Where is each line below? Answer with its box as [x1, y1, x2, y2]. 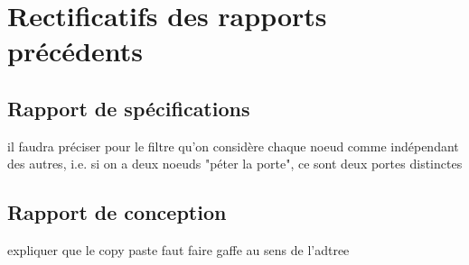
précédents [7, 32, 143, 69]
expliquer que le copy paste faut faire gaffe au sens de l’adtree [7, 241, 350, 260]
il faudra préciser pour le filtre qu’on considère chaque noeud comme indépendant [7, 136, 459, 155]
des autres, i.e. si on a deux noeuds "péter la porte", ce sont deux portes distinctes [7, 154, 463, 173]
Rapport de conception [7, 198, 227, 226]
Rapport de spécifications [7, 94, 250, 122]
